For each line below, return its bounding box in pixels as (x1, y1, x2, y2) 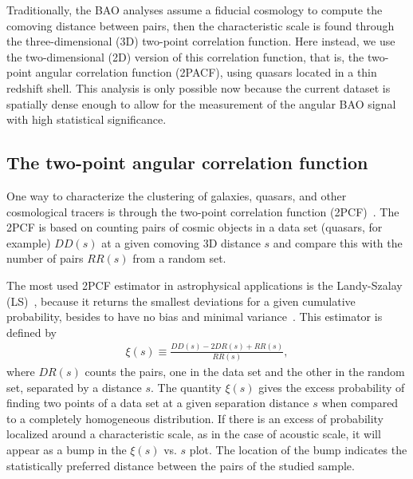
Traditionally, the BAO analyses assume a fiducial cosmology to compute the (6, 2, 383, 18)
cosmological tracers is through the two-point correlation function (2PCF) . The (6, 203, 399, 220)
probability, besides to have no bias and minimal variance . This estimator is (6, 308, 383, 325)
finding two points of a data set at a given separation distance (6, 394, 309, 411)
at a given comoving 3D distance (101, 234, 261, 251)
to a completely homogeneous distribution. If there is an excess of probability (6, 410, 384, 426)
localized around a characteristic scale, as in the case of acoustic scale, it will (6, 426, 381, 442)
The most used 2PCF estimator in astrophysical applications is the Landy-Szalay (6, 276, 403, 293)
